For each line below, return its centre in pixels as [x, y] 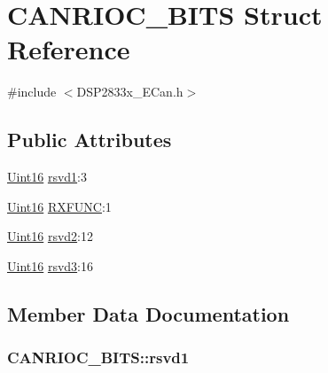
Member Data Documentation [148, 313]
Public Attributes [90, 140]
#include [32, 92]
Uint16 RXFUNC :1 [59, 206]
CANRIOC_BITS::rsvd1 [98, 357]
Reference [69, 49]
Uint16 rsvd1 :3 [47, 177]
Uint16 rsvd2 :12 [50, 236]
